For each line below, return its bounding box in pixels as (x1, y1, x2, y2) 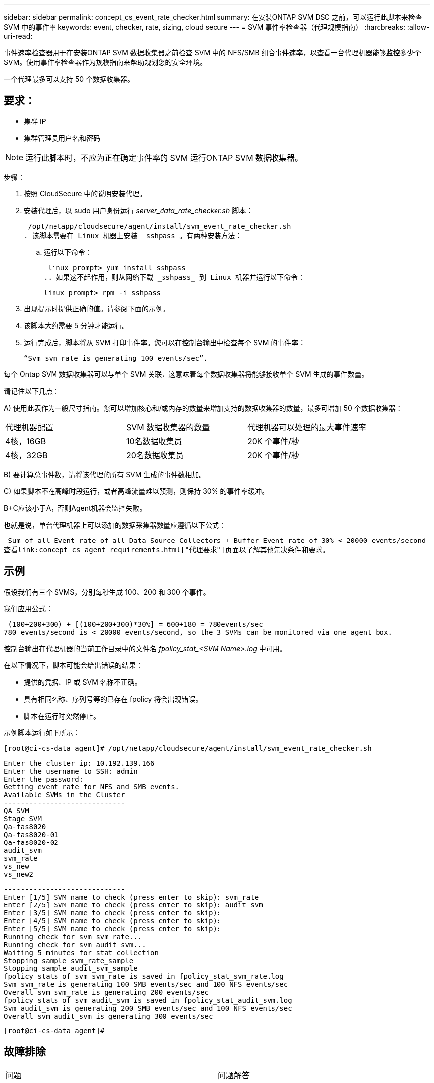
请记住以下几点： (4, 386, 59, 395)
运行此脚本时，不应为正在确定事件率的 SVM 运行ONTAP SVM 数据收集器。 (25, 152, 303, 163)
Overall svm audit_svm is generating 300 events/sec (4, 1012, 213, 1020)
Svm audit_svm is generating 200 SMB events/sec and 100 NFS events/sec (4, 1004, 292, 1012)
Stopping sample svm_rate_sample (4, 956, 134, 964)
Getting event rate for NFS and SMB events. (4, 782, 180, 791)
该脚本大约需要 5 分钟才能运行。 (24, 321, 129, 330)
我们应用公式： (4, 604, 53, 613)
